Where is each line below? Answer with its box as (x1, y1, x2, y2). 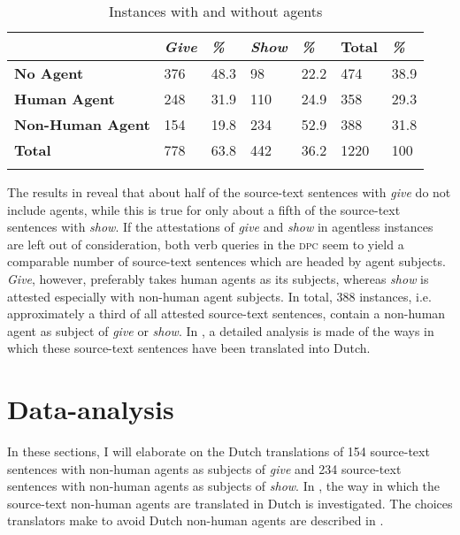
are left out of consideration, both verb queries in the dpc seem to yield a (7, 234, 404, 253)
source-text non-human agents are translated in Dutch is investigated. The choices (7, 493, 453, 512)
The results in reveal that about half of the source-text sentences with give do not (7, 183, 451, 201)
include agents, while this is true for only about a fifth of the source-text (7, 200, 401, 218)
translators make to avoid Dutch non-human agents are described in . (7, 511, 384, 530)
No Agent (14, 63, 84, 83)
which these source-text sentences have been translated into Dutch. (7, 339, 371, 357)
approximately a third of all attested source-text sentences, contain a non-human (7, 304, 446, 323)
